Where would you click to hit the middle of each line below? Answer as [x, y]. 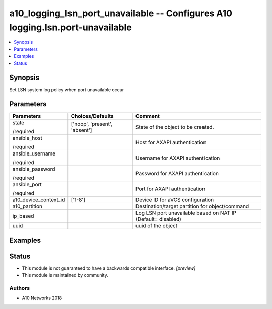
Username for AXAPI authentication [178, 158]
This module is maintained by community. [65, 275]
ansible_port [27, 185]
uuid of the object [156, 226]
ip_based [23, 216]
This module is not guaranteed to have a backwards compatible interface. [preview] [109, 268]
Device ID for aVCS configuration [175, 200]
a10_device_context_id [39, 200]
